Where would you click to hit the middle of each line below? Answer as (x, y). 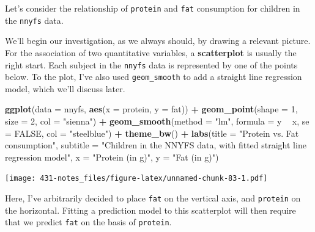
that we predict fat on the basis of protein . (88, 222)
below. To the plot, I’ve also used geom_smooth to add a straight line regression (154, 77)
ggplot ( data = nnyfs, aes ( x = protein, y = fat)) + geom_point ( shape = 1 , (151, 109)
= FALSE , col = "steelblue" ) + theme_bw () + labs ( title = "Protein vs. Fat (152, 133)
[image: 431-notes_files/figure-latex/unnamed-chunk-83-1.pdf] (136, 179)
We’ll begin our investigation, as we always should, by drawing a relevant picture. (158, 41)
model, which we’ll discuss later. (65, 88)
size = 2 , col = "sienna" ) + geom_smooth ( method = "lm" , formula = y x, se (157, 121)
